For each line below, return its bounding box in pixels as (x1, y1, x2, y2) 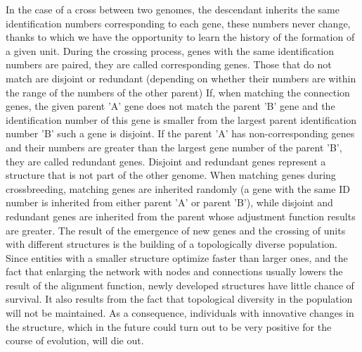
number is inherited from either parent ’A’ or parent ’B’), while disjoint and (6, 195, 333, 210)
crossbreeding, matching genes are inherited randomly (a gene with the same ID (6, 181, 350, 196)
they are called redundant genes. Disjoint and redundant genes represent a (6, 153, 326, 168)
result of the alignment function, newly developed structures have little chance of (6, 277, 354, 292)
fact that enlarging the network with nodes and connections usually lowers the (6, 264, 343, 279)
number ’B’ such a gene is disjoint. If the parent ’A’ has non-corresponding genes (6, 126, 355, 141)
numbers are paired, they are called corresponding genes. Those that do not (6, 57, 332, 72)
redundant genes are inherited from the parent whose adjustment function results (6, 208, 356, 223)
